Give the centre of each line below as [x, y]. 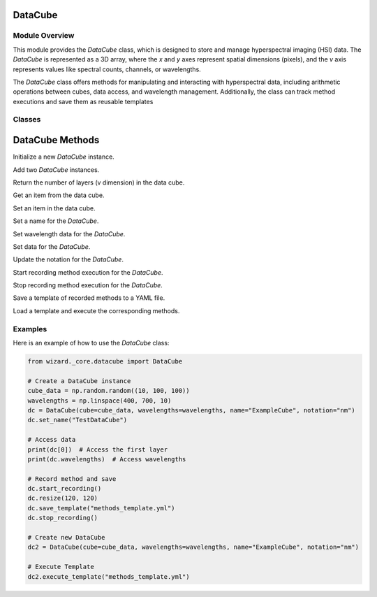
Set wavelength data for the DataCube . [69, 233]
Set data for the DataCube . [52, 246]
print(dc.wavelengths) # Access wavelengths [107, 459]
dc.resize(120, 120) [62, 498]
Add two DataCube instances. [56, 170]
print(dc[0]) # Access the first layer [97, 449]
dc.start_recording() [65, 489]
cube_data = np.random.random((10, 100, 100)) [109, 391]
